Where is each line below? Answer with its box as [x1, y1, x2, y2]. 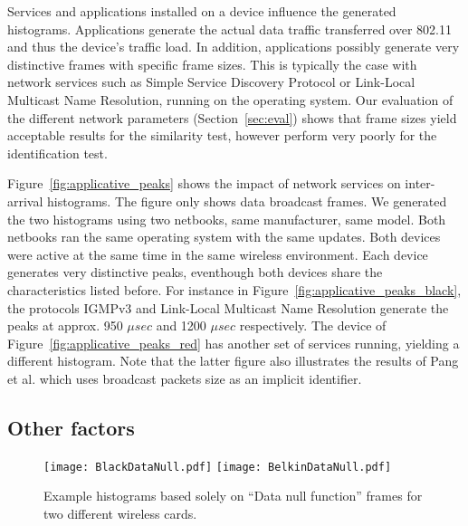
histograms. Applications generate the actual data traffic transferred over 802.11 [7, 19, 452, 38]
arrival [7, 191, 43, 210]
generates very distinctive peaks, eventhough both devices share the [7, 263, 383, 282]
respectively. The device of [239, 316, 387, 335]
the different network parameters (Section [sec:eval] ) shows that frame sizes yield [7, 108, 457, 127]
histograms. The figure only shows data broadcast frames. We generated [47, 191, 447, 210]
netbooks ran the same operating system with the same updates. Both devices [7, 227, 441, 246]
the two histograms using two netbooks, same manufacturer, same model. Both [7, 209, 446, 228]
